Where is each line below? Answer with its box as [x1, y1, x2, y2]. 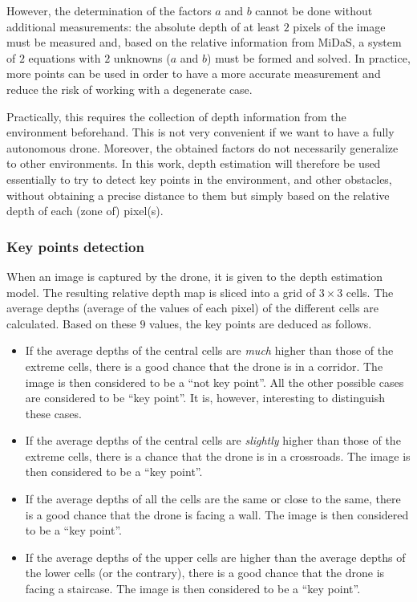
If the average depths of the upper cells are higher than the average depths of [25, 548, 406, 565]
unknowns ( [113, 49, 171, 66]
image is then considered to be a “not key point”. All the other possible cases [25, 373, 404, 390]
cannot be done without [255, 2, 373, 18]
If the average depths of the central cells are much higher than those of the [25, 342, 394, 359]
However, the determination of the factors [6, 2, 212, 18]
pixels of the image [293, 18, 386, 35]
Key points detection [6, 236, 144, 256]
